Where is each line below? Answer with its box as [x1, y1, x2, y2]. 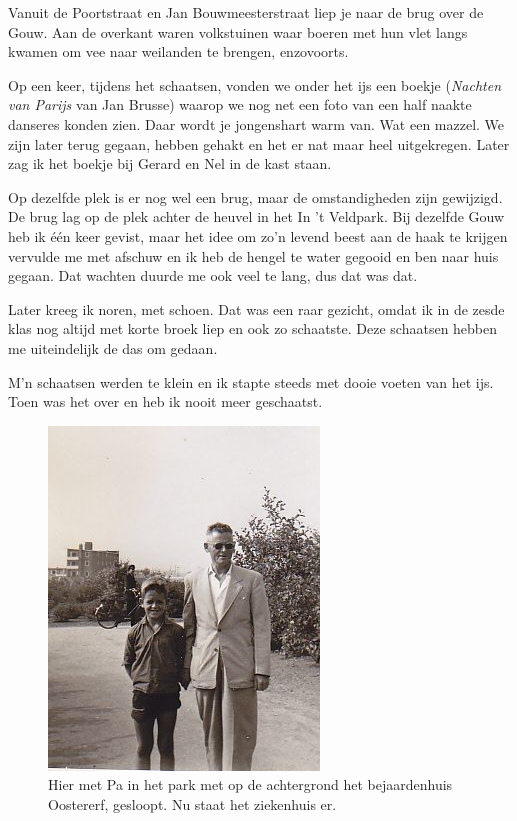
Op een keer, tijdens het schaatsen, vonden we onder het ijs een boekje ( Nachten [8, 74, 502, 95]
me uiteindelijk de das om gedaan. [8, 337, 218, 358]
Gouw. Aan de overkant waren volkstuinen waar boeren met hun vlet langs [8, 21, 468, 42]
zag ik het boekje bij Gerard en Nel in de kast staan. [8, 153, 332, 174]
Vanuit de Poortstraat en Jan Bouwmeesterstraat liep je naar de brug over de [8, 2, 484, 22]
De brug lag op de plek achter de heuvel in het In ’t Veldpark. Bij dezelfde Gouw [8, 206, 505, 227]
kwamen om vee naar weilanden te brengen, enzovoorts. [8, 41, 349, 62]
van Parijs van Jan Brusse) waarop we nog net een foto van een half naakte [8, 94, 472, 115]
